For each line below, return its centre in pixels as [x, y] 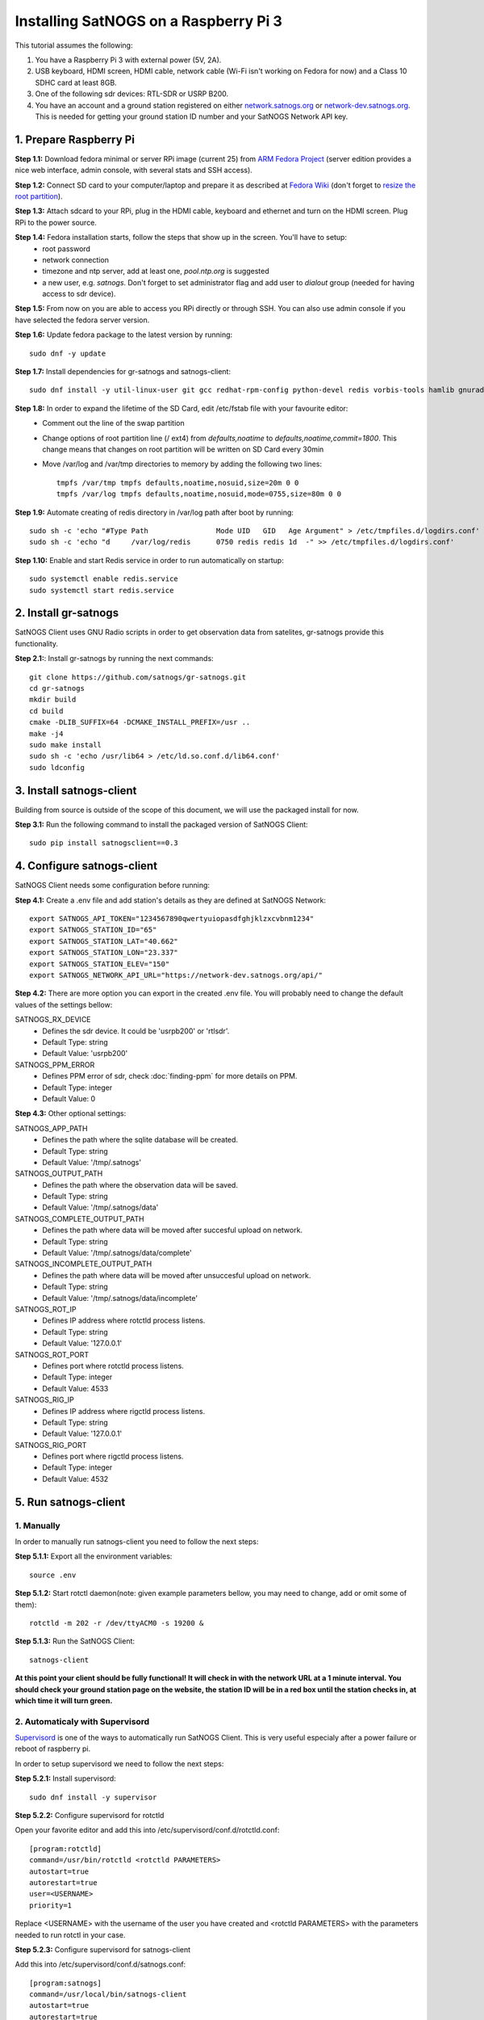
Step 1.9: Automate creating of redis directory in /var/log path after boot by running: [154, 512]
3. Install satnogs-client [76, 791]
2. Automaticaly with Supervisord [82, 1721]
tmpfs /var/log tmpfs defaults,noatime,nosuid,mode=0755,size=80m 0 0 [199, 494]
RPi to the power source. [56, 222]
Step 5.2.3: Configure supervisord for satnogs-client [103, 1949]
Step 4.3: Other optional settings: [71, 1113]
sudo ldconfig [57, 767]
